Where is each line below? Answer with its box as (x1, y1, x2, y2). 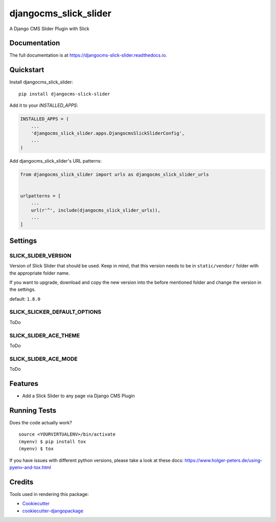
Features (9, 379, 38, 388)
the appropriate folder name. (9, 270, 70, 276)
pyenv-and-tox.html (9, 464, 51, 470)
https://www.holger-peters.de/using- (184, 457, 263, 463)
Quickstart (9, 65, 44, 74)
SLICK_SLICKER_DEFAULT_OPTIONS (9, 308, 102, 315)
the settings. (9, 286, 36, 292)
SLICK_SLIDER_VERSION (9, 252, 72, 259)
